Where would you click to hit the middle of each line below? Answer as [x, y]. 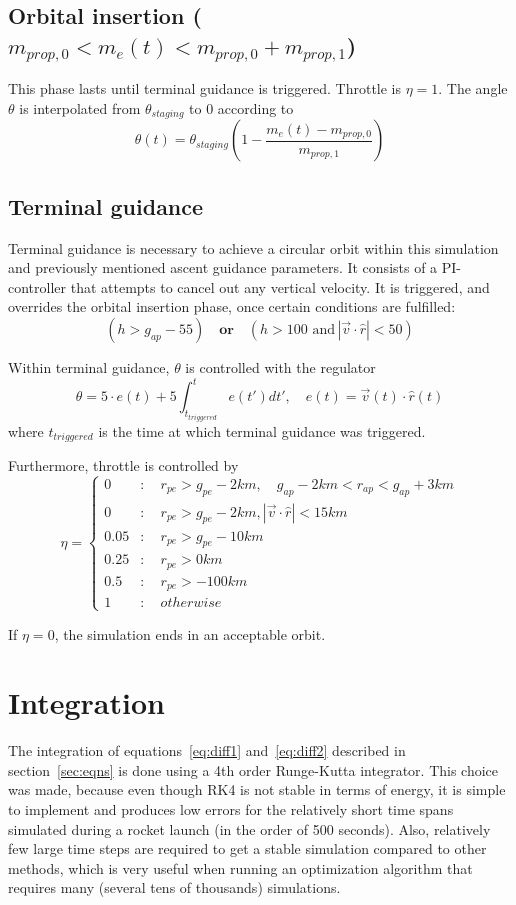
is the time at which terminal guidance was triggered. [262, 430]
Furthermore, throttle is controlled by [123, 464]
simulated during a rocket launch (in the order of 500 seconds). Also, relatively [249, 828]
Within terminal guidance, [89, 367]
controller [37, 286]
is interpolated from [80, 107]
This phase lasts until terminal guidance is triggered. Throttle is [205, 88]
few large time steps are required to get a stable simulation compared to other [247, 848]
